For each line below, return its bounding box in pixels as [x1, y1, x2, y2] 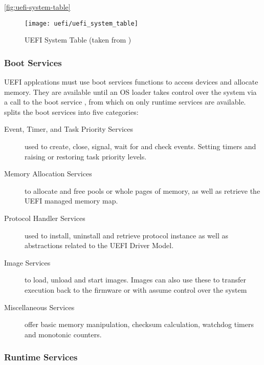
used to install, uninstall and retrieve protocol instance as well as [25, 230, 229, 240]
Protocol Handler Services [4, 213, 85, 223]
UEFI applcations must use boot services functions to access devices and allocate [4, 76, 258, 87]
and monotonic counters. [25, 329, 102, 339]
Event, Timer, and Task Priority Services [4, 124, 133, 134]
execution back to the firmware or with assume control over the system [25, 284, 247, 295]
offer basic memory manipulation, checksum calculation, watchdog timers [25, 319, 254, 330]
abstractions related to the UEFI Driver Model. [25, 240, 174, 251]
